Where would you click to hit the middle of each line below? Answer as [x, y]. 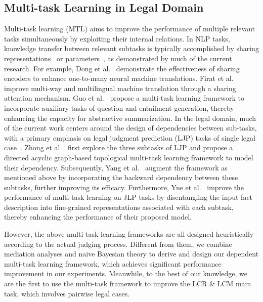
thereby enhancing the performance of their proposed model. [98, 217]
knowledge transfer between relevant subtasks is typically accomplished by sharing [131, 48]
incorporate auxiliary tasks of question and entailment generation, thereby [119, 107]
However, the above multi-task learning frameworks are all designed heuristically [129, 234]
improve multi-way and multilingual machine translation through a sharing [120, 88]
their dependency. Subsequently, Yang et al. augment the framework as [116, 167]
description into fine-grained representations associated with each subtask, [119, 207]
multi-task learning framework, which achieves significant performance [113, 263]
